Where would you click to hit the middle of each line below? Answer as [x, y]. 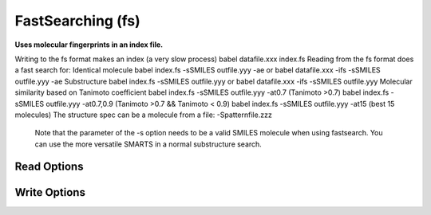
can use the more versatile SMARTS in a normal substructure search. [148, 144]
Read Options [49, 167]
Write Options [50, 192]
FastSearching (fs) [78, 21]
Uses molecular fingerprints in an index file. [89, 45]
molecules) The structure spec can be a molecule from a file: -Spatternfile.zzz [144, 115]
